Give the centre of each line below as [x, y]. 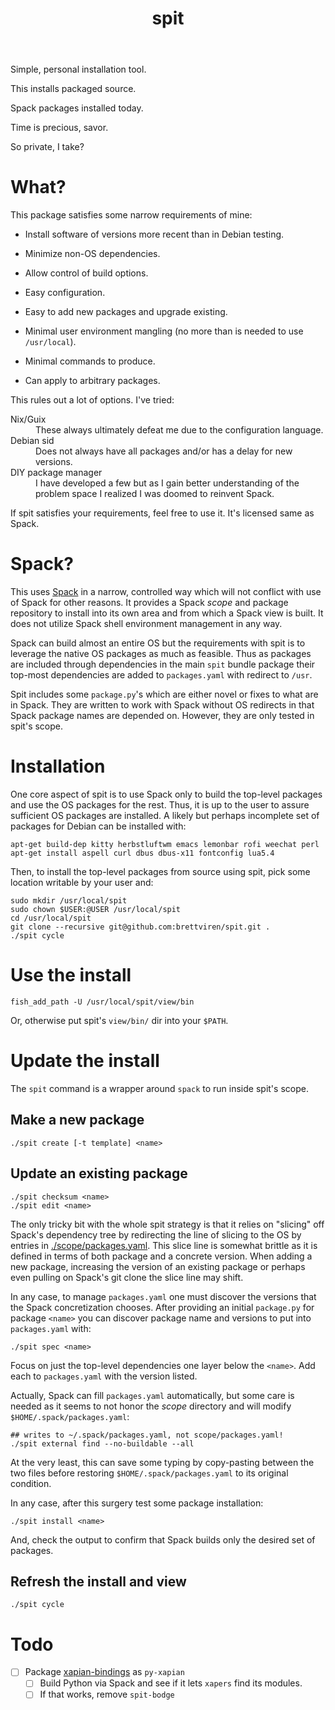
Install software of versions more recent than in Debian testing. [154, 234]
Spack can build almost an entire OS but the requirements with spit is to [158, 643]
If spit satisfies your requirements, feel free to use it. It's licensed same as [162, 513]
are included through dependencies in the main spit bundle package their [163, 664]
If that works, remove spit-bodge [107, 1694]
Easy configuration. [65, 293]
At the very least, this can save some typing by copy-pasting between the [162, 1462]
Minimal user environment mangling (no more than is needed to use [164, 331]
